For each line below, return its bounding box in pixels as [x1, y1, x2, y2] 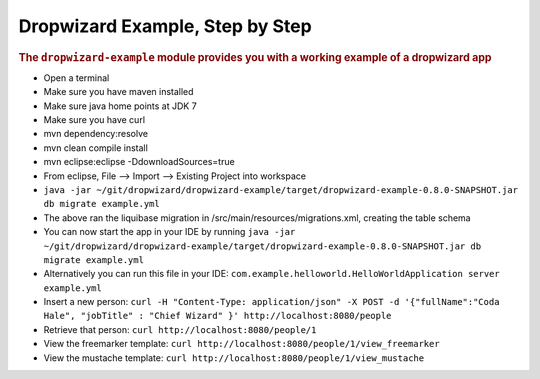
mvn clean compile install [43, 141, 149, 154]
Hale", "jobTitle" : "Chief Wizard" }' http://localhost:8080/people [43, 310, 392, 322]
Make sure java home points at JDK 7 [43, 100, 197, 112]
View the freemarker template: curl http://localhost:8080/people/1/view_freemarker [43, 338, 440, 350]
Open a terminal [43, 71, 110, 84]
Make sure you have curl [43, 113, 145, 125]
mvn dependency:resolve [43, 128, 149, 140]
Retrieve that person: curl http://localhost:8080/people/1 [43, 323, 317, 335]
